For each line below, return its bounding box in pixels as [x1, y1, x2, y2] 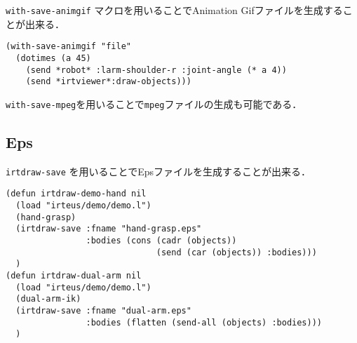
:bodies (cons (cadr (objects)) [86, 236, 237, 246]
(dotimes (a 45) [15, 53, 91, 63]
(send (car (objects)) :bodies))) [156, 247, 317, 257]
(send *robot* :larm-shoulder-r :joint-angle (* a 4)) [25, 65, 287, 75]
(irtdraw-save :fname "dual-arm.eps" [15, 305, 191, 316]
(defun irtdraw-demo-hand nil [6, 189, 147, 199]
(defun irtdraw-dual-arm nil [6, 270, 142, 281]
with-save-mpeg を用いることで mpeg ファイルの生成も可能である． [6, 96, 302, 111]
